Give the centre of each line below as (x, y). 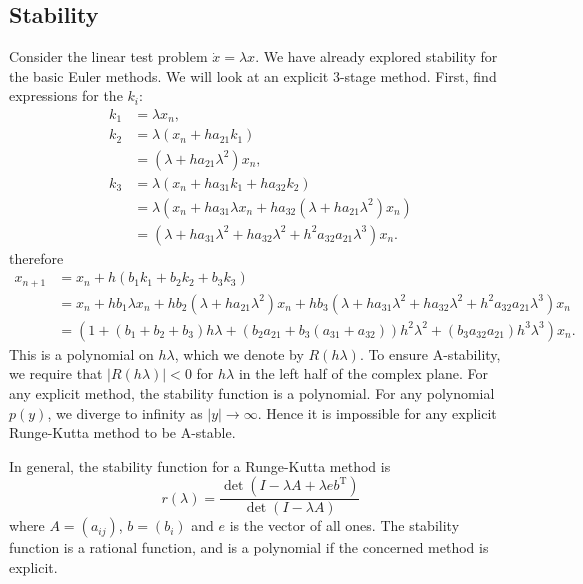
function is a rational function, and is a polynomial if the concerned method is (249, 547)
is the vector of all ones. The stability (344, 525)
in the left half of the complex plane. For (363, 373)
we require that (56, 373)
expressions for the (66, 95)
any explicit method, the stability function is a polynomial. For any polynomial (252, 392)
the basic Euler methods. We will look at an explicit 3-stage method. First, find (253, 75)
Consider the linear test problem (108, 56)
